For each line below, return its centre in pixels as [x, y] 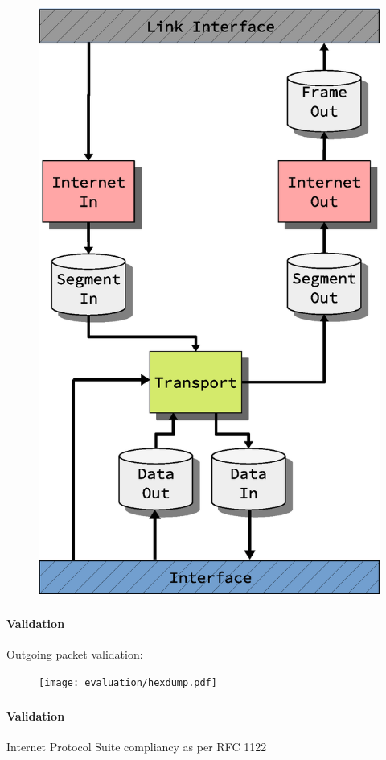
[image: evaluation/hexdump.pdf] [128, 683]
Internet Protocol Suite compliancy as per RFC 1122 [137, 746]
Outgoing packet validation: [75, 654]
